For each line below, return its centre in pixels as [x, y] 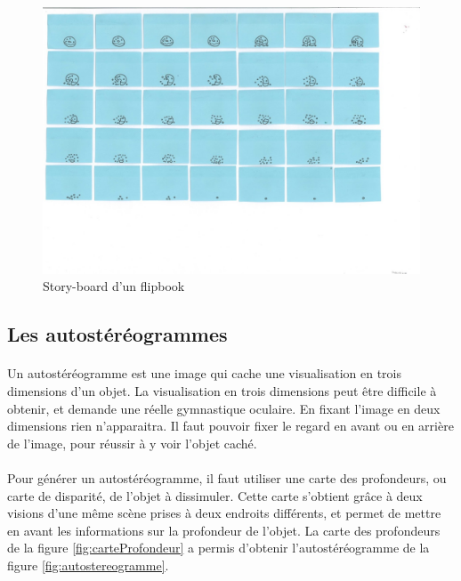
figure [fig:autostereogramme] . [88, 565]
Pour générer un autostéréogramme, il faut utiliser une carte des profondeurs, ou [227, 477]
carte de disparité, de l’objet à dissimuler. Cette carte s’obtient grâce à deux [215, 495]
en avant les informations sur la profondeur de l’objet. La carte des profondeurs [224, 530]
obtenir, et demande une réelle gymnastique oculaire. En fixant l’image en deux [224, 408]
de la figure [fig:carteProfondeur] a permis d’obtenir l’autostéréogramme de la [218, 548]
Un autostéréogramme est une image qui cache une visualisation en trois [205, 373]
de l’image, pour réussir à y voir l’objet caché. [132, 443]
